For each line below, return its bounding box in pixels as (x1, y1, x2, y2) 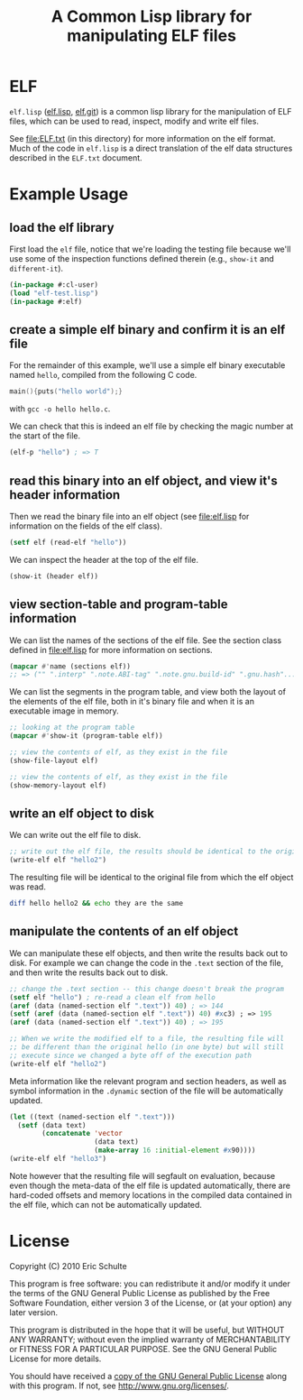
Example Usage (9, 184, 129, 205)
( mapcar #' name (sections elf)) (9, 661, 131, 671)
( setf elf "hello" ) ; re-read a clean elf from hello (9, 992, 216, 1002)
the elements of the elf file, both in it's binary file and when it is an (9, 696, 255, 707)
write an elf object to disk (9, 806, 155, 821)
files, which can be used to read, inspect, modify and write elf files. (9, 115, 260, 126)
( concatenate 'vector (41, 1129, 124, 1138)
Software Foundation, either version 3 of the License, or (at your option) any (9, 1297, 292, 1308)
